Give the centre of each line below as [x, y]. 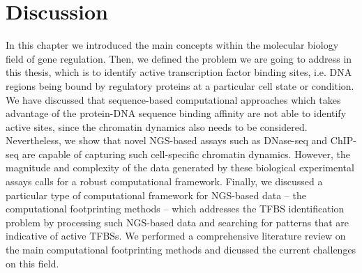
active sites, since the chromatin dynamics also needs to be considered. [157, 126]
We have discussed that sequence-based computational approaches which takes [173, 99]
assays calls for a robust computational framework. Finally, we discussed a [164, 181]
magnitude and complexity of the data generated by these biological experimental [180, 167]
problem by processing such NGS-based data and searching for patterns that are [177, 222]
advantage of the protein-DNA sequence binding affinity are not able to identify [176, 113]
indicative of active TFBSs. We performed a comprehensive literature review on [176, 236]
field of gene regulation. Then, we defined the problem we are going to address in [179, 58]
